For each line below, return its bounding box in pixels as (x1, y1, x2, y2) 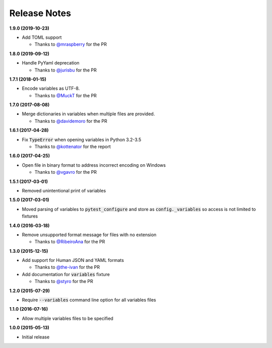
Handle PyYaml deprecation (22, 60, 80, 66)
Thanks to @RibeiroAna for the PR (34, 239, 105, 245)
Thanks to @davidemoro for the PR (34, 118, 108, 124)
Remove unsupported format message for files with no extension (22, 232, 157, 238)
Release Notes (9, 8, 72, 19)
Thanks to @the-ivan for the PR (34, 264, 100, 270)
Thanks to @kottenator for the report (34, 144, 111, 150)
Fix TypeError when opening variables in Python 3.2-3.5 (22, 136, 142, 143)
